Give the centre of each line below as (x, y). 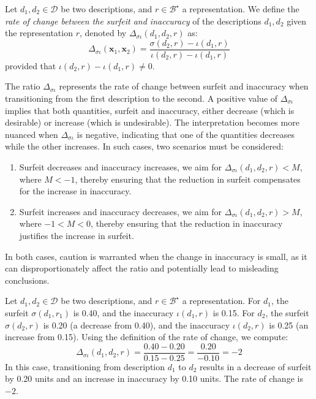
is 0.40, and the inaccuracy (123, 312)
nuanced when (32, 134)
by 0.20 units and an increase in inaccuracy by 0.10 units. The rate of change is (154, 378)
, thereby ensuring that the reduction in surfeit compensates (188, 179)
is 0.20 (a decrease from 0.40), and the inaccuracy (137, 325)
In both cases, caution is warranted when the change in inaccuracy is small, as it (156, 256)
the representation (39, 33)
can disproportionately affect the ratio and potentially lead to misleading (142, 268)
